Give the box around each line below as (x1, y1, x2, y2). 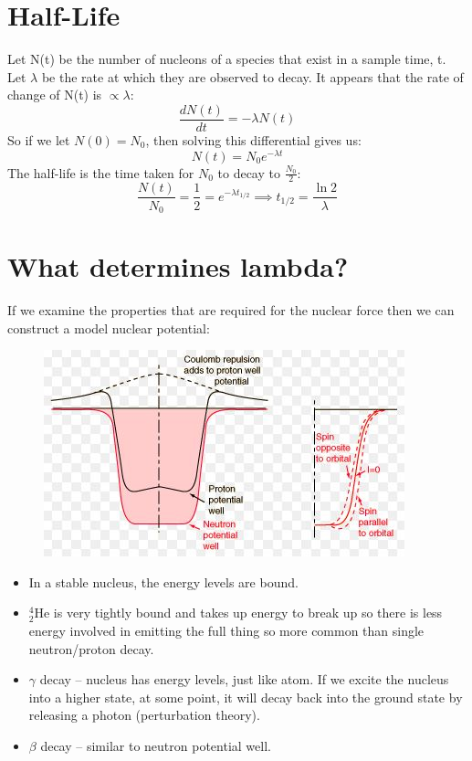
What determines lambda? (7, 248, 349, 285)
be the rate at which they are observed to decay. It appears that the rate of (41, 67, 464, 86)
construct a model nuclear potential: (7, 318, 210, 337)
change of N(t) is (7, 85, 102, 104)
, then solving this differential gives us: (145, 130, 362, 149)
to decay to (217, 163, 280, 182)
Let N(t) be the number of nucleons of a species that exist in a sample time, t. (7, 49, 446, 69)
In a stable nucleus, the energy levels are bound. (28, 572, 299, 591)
